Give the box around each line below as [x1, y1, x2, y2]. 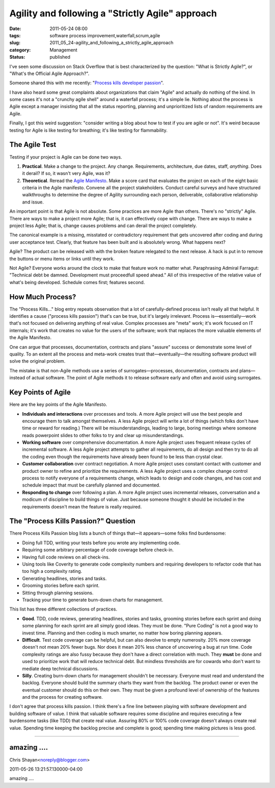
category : [9, 46, 31, 53]
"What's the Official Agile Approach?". [9, 70, 90, 77]
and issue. [22, 199, 44, 205]
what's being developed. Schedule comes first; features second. [9, 279, 145, 285]
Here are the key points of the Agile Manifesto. [9, 401, 107, 408]
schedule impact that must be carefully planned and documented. [22, 482, 160, 488]
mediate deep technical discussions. [22, 666, 99, 672]
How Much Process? [9, 292, 76, 301]
